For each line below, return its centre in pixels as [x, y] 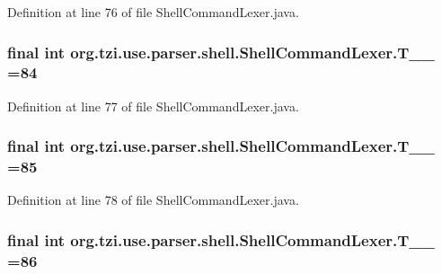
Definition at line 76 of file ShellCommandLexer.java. [153, 12]
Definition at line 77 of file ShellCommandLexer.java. [153, 106]
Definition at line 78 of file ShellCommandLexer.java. [153, 200]
